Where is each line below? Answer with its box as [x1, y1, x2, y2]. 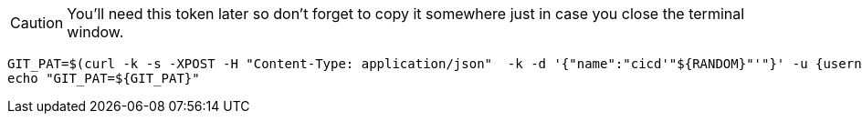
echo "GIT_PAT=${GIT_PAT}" [7, 71, 200, 86]
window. [67, 23, 124, 41]
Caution [10, 14, 64, 32]
